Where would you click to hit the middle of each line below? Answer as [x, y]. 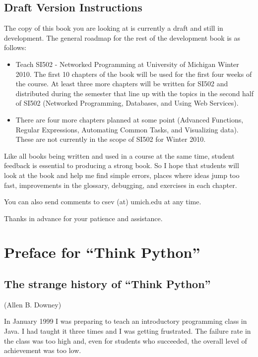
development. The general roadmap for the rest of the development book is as [122, 37]
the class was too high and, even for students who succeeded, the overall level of [126, 340]
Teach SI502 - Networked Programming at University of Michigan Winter [127, 64]
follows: [15, 47]
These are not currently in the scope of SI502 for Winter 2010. [111, 139]
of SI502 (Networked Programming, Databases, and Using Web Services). [127, 103]
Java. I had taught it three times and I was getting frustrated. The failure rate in [128, 331]
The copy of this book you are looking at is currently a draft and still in [114, 28]
